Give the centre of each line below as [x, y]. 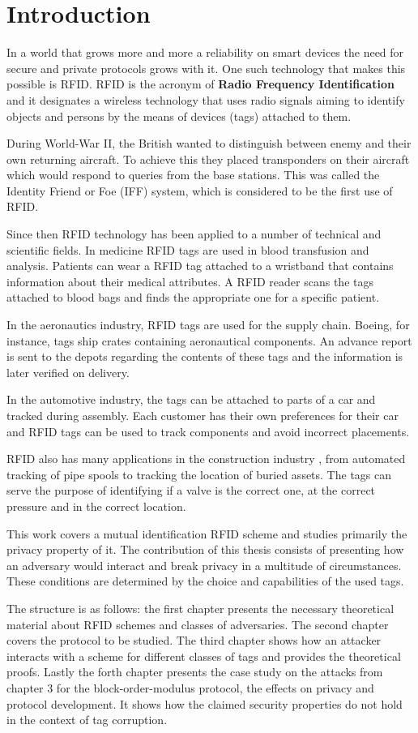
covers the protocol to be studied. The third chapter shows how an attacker [194, 640]
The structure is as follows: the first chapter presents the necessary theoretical [200, 608]
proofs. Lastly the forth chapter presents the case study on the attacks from [195, 672]
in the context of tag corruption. [87, 720]
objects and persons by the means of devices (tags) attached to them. [179, 116]
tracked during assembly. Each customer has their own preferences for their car [203, 415]
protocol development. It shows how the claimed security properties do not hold [205, 703]
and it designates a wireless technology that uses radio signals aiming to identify [206, 99]
